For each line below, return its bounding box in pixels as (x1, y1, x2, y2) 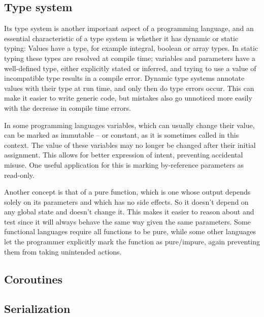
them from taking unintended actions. (4, 246, 122, 257)
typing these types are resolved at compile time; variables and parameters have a (4, 52, 255, 63)
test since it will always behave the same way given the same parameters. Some (4, 216, 251, 227)
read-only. (4, 169, 35, 180)
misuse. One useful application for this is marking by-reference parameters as (4, 159, 244, 170)
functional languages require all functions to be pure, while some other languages (4, 226, 256, 237)
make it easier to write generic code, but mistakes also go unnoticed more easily (4, 92, 252, 103)
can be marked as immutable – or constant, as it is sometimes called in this (4, 130, 239, 140)
